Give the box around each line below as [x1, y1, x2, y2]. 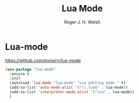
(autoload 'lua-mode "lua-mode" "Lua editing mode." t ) [9, 81, 126, 85]
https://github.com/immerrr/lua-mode [5, 57, 81, 63]
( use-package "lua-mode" [5, 67, 56, 72]
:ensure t [9, 71, 29, 76]
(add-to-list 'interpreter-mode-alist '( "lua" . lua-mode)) [9, 90, 135, 95]
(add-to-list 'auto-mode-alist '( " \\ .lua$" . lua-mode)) [9, 85, 128, 90]
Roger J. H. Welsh [64, 19, 100, 25]
